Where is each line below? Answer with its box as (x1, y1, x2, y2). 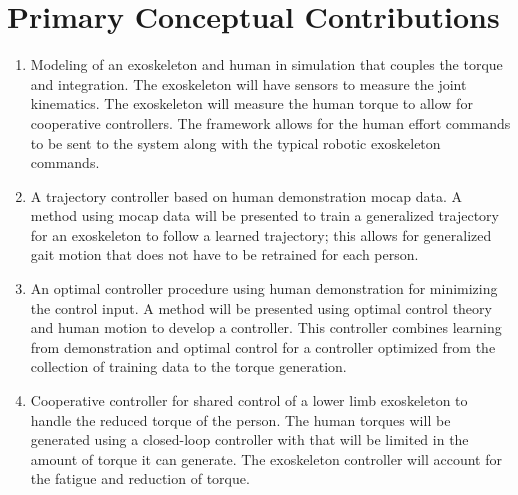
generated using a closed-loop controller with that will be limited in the (30, 429, 469, 450)
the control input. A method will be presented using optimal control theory (30, 297, 492, 318)
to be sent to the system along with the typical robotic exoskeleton (30, 132, 441, 153)
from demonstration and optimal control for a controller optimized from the (30, 336, 496, 357)
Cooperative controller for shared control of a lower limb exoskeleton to (30, 390, 468, 411)
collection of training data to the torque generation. (30, 356, 347, 377)
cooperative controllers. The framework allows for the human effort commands (30, 112, 511, 133)
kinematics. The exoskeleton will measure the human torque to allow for (30, 93, 473, 114)
